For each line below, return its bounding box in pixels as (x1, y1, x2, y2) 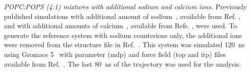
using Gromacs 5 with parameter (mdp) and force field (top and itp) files (4, 49, 226, 59)
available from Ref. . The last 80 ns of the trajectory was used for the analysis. (4, 58, 241, 69)
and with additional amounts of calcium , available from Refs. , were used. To (4, 20, 237, 31)
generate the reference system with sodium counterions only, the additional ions (4, 30, 242, 40)
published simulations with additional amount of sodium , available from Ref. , (4, 11, 241, 21)
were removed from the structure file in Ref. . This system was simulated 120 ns (4, 39, 245, 50)
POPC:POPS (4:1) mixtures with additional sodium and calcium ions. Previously (4, 1, 247, 11)
